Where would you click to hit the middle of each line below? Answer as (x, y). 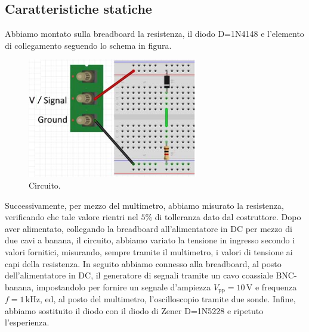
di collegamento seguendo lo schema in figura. (88, 45)
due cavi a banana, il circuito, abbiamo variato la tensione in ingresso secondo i (150, 240)
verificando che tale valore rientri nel (72, 217)
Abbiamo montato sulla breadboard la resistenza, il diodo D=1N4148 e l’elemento (154, 34)
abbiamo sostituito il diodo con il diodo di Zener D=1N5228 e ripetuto (134, 310)
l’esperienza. (27, 322)
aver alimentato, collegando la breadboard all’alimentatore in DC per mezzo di (149, 228)
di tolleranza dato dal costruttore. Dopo (228, 217)
